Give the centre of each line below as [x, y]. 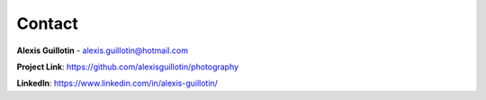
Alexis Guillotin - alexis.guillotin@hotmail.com [103, 50]
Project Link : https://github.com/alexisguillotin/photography [127, 67]
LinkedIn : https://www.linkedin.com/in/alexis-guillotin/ [117, 83]
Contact [47, 23]
